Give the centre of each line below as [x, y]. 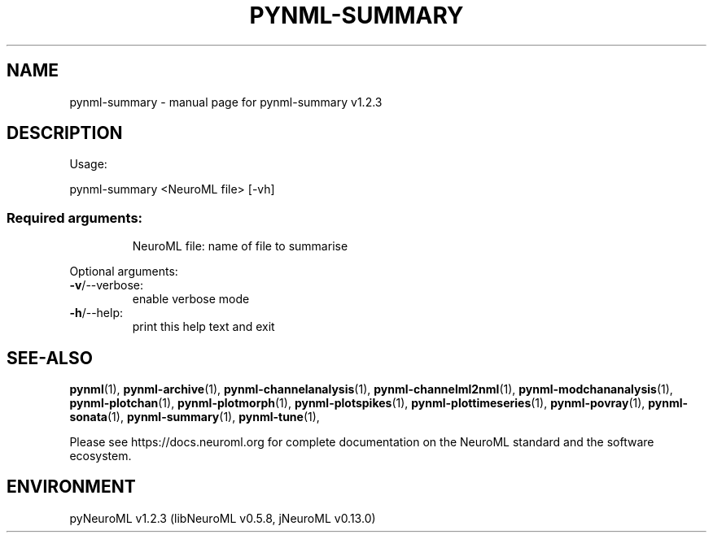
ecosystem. [101, 456]
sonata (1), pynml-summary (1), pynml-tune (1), [195, 417]
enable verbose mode [191, 299]
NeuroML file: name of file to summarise [240, 246]
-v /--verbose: [107, 285]
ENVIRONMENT [71, 487]
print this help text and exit [203, 327]
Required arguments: [75, 217]
